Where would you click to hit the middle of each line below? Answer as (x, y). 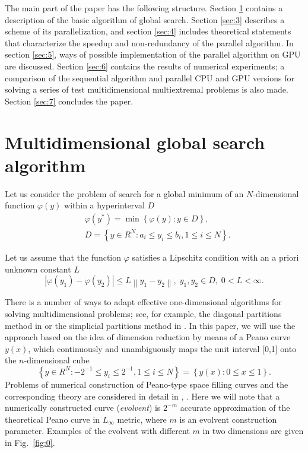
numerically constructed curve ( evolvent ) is (83, 408)
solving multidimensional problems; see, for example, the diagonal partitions (143, 314)
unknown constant (38, 269)
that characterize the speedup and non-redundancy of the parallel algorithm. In (149, 42)
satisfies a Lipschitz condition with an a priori (215, 257)
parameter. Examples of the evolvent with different (97, 431)
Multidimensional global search (135, 142)
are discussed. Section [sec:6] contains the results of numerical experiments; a (145, 66)
